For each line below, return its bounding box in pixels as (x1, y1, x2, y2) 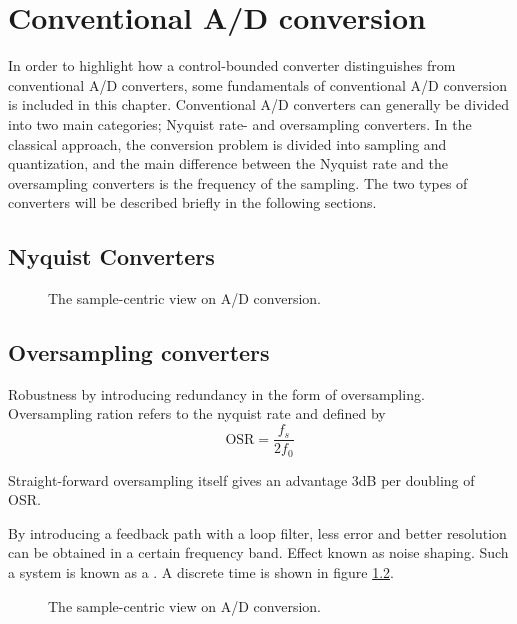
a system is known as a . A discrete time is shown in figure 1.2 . (8, 561, 394, 582)
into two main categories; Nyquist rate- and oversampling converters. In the (8, 113, 472, 134)
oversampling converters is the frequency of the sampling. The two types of (8, 172, 468, 193)
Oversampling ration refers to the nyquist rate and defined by (8, 403, 386, 424)
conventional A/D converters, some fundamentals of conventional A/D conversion (8, 74, 507, 95)
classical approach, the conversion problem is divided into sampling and (8, 133, 447, 154)
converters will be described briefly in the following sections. (8, 192, 377, 213)
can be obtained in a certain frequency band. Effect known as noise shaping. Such (8, 542, 509, 563)
